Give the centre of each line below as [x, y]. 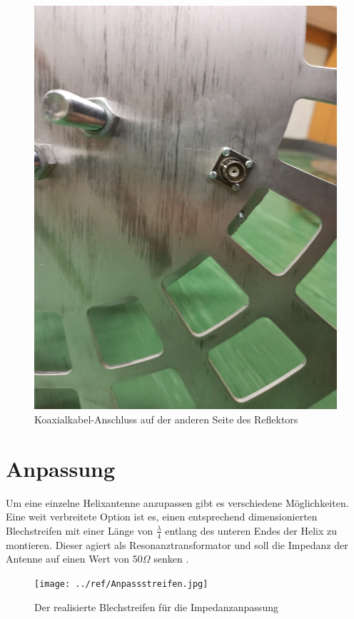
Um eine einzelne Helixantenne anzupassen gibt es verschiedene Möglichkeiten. [177, 502]
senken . [171, 559]
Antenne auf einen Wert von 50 [74, 559]
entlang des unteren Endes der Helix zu [251, 530]
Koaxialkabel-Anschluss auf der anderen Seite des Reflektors [166, 419]
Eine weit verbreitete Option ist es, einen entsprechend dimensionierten [162, 517]
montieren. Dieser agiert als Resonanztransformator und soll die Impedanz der [177, 544]
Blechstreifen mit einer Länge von [80, 530]
